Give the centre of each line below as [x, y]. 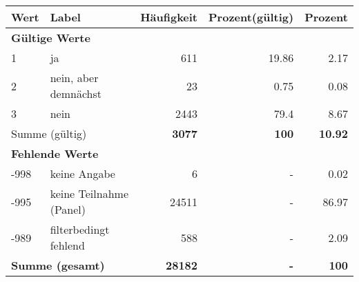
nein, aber [74, 78]
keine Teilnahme [89, 193]
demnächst [76, 93]
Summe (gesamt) [58, 265]
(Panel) [68, 209]
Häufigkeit [169, 17]
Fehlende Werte [55, 153]
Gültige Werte [51, 38]
